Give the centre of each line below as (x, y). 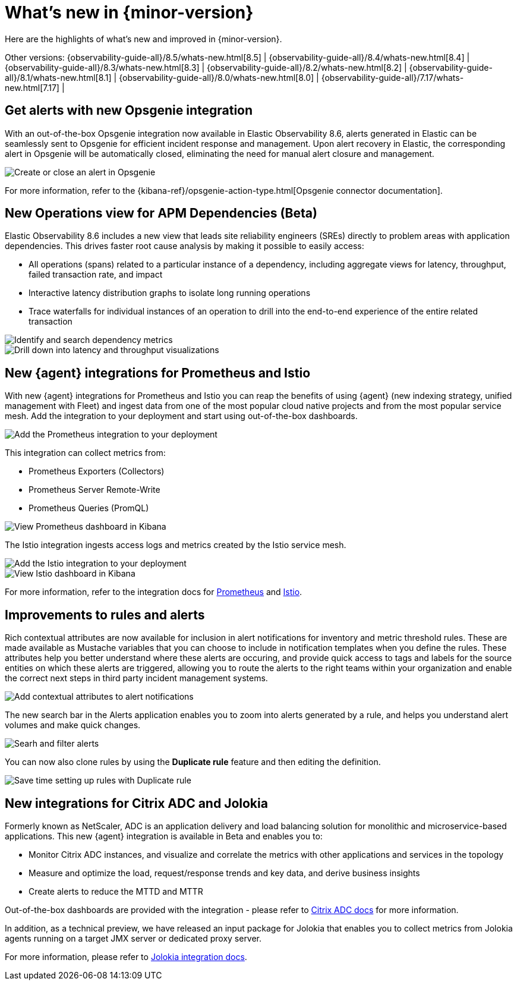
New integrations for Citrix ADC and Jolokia (136, 803)
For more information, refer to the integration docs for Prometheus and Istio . (154, 592)
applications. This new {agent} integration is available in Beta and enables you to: (164, 836)
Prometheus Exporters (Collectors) (97, 471)
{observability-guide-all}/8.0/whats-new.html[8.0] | (219, 77)
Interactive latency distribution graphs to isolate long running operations (170, 293)
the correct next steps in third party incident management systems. (136, 678)
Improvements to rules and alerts (105, 615)
